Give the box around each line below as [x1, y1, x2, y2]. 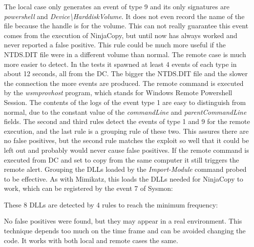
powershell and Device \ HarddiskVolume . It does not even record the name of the [4, 11, 245, 21]
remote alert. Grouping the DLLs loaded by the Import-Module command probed [4, 164, 247, 174]
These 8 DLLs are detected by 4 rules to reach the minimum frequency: [4, 199, 218, 209]
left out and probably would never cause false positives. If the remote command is [4, 144, 249, 155]
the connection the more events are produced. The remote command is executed [4, 78, 244, 88]
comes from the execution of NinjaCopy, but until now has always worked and [4, 30, 237, 40]
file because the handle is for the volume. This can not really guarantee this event [4, 21, 249, 31]
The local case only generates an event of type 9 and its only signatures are [4, 1, 230, 11]
